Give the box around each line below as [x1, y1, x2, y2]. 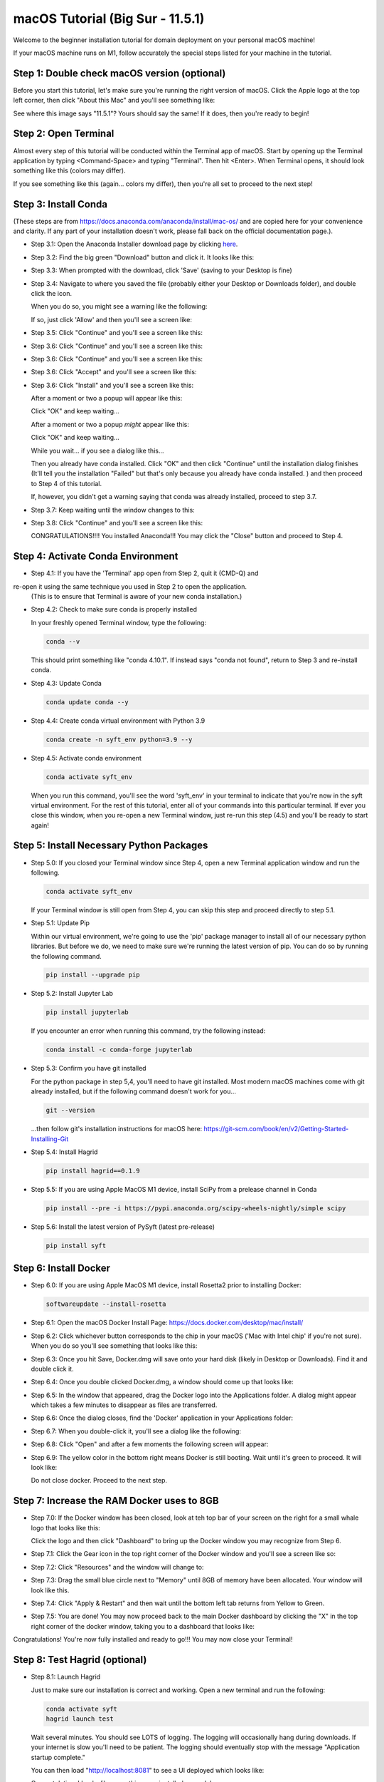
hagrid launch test [46, 1714, 114, 1723]
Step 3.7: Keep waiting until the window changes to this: [31, 505, 195, 514]
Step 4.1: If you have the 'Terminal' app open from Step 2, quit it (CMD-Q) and [31, 569, 259, 577]
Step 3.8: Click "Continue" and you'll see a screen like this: [31, 518, 203, 527]
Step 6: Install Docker [13, 1262, 110, 1274]
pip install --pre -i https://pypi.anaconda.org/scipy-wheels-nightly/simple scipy [46, 1204, 346, 1212]
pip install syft [46, 1241, 107, 1250]
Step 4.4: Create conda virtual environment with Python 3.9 [31, 716, 206, 725]
